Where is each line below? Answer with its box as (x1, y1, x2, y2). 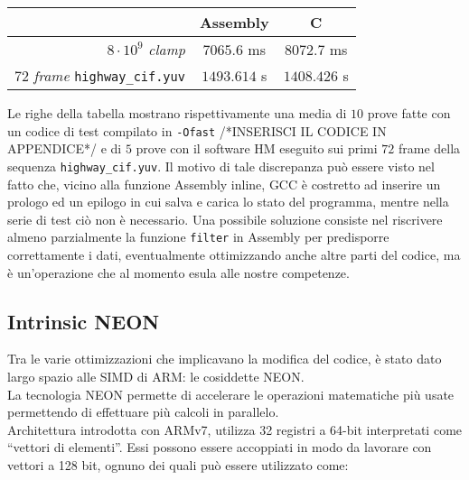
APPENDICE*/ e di (7, 139, 122, 158)
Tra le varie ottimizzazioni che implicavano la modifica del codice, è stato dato (7, 349, 442, 368)
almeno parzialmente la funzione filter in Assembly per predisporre (7, 227, 389, 246)
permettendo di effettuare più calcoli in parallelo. (7, 402, 279, 421)
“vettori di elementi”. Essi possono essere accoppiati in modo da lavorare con (7, 438, 432, 457)
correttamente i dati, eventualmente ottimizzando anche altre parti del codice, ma (7, 245, 461, 263)
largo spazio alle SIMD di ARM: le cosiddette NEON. (7, 366, 305, 385)
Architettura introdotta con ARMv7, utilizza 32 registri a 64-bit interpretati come (7, 420, 463, 438)
